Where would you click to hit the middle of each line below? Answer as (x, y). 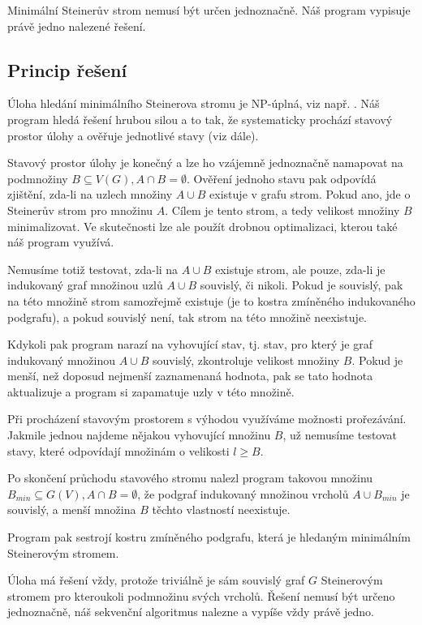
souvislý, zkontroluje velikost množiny (246, 360)
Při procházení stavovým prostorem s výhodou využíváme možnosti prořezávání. (207, 419)
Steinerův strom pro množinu (80, 210)
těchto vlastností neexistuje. (221, 509)
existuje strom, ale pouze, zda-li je (300, 269)
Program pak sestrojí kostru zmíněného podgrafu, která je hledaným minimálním (209, 537)
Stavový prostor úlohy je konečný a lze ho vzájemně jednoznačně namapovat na (205, 163)
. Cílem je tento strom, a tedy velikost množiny (282, 210)
